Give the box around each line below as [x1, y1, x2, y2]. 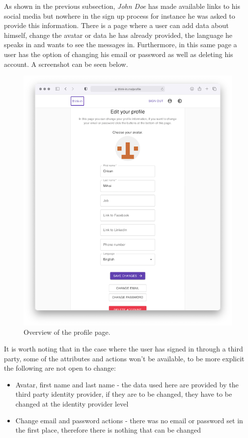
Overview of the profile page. [24, 327, 110, 337]
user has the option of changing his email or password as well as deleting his [4, 49, 233, 59]
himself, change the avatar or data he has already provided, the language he [4, 29, 233, 40]
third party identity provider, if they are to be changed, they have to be [15, 389, 232, 399]
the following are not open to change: [4, 363, 116, 373]
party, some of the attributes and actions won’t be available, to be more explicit [4, 353, 245, 363]
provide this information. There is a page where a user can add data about [4, 20, 229, 30]
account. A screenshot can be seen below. [4, 58, 128, 69]
